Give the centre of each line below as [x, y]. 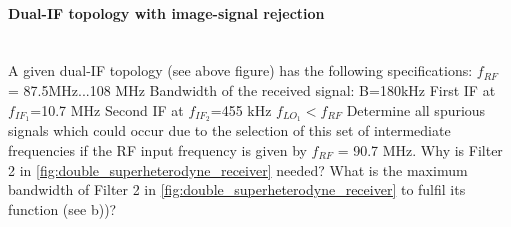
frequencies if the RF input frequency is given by [157, 150]
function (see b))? [62, 208]
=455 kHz [241, 109]
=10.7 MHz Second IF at [107, 109]
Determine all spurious [416, 109]
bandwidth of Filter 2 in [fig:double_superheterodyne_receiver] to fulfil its [237, 189]
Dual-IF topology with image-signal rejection [166, 12]
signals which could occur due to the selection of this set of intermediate [229, 130]
